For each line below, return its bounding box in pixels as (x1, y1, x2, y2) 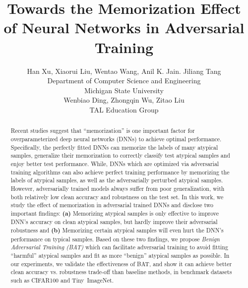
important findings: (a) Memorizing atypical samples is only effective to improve (10, 209, 219, 218)
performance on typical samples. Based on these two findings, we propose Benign (10, 234, 220, 243)
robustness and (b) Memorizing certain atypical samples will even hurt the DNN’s (10, 226, 224, 235)
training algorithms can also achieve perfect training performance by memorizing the (10, 168, 230, 176)
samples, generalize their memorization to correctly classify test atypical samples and (10, 151, 230, 160)
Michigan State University (84, 85, 164, 95)
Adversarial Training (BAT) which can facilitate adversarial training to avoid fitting (10, 243, 228, 251)
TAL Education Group (89, 104, 159, 115)
